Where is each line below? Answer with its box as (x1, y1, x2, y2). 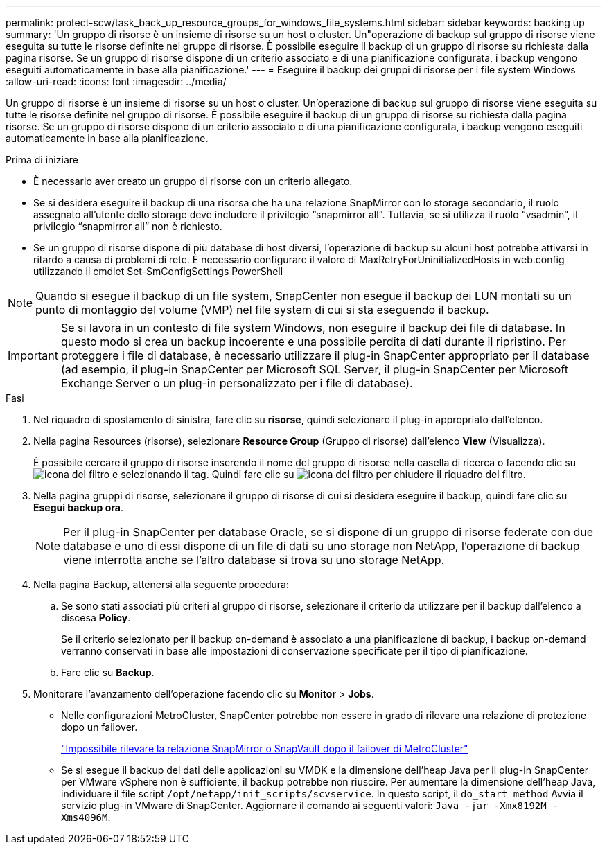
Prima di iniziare (6, 154, 78, 166)
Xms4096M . (61, 811, 111, 823)
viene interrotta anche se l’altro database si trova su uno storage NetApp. (63, 553, 445, 567)
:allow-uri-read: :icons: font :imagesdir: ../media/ (6, 76, 227, 87)
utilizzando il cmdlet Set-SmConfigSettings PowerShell (33, 265, 283, 277)
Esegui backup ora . (33, 502, 123, 513)
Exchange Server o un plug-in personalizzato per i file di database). (60, 376, 413, 390)
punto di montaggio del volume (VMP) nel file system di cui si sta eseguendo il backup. (35, 303, 489, 317)
